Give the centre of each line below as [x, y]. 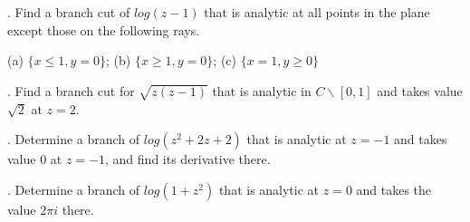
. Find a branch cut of [69, 12]
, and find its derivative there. [188, 159]
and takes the [394, 189]
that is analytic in [262, 90]
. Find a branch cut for [71, 90]
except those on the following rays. [104, 29]
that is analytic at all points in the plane [317, 12]
